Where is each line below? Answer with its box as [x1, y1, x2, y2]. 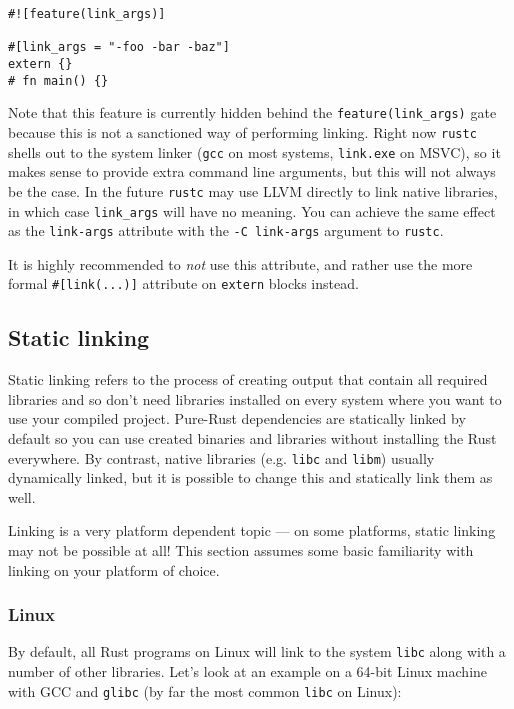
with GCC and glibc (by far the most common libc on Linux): [8, 680, 402, 701]
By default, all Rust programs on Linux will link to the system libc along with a [8, 641, 506, 662]
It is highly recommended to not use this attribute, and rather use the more [8, 253, 473, 274]
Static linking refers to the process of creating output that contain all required [8, 369, 488, 390]
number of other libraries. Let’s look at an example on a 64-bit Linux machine [8, 661, 488, 682]
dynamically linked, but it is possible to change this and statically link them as [8, 467, 493, 488]
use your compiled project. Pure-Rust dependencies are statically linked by [8, 408, 466, 429]
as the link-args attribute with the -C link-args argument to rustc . [8, 220, 444, 241]
